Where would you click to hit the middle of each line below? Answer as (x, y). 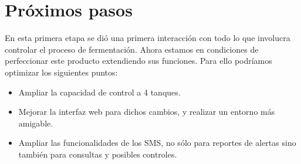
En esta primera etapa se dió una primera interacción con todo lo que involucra (148, 38)
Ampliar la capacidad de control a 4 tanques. (99, 92)
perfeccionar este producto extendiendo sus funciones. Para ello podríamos (138, 61)
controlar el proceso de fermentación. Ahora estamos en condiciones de (132, 49)
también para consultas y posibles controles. (98, 154)
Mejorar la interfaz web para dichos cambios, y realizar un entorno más (147, 112)
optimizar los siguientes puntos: (61, 72)
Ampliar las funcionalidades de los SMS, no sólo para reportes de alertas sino (157, 143)
